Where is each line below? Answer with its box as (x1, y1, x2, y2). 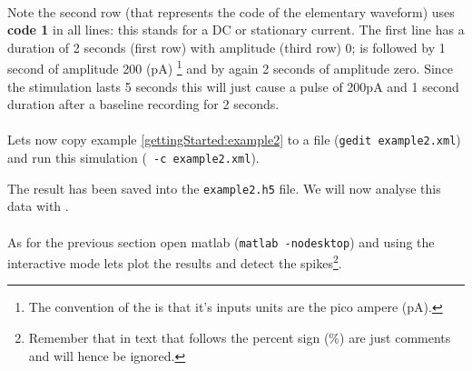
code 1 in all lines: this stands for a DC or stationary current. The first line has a (7, 20, 465, 39)
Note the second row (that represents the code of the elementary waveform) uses (7, 2, 455, 21)
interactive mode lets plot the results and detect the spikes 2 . (7, 251, 342, 272)
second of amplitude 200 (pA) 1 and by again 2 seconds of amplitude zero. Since (7, 56, 454, 78)
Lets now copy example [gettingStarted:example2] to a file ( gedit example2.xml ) (7, 130, 461, 149)
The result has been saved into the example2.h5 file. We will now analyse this (7, 178, 441, 197)
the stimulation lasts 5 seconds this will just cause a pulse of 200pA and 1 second (7, 76, 459, 95)
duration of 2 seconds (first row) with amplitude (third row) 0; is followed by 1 (7, 37, 446, 56)
